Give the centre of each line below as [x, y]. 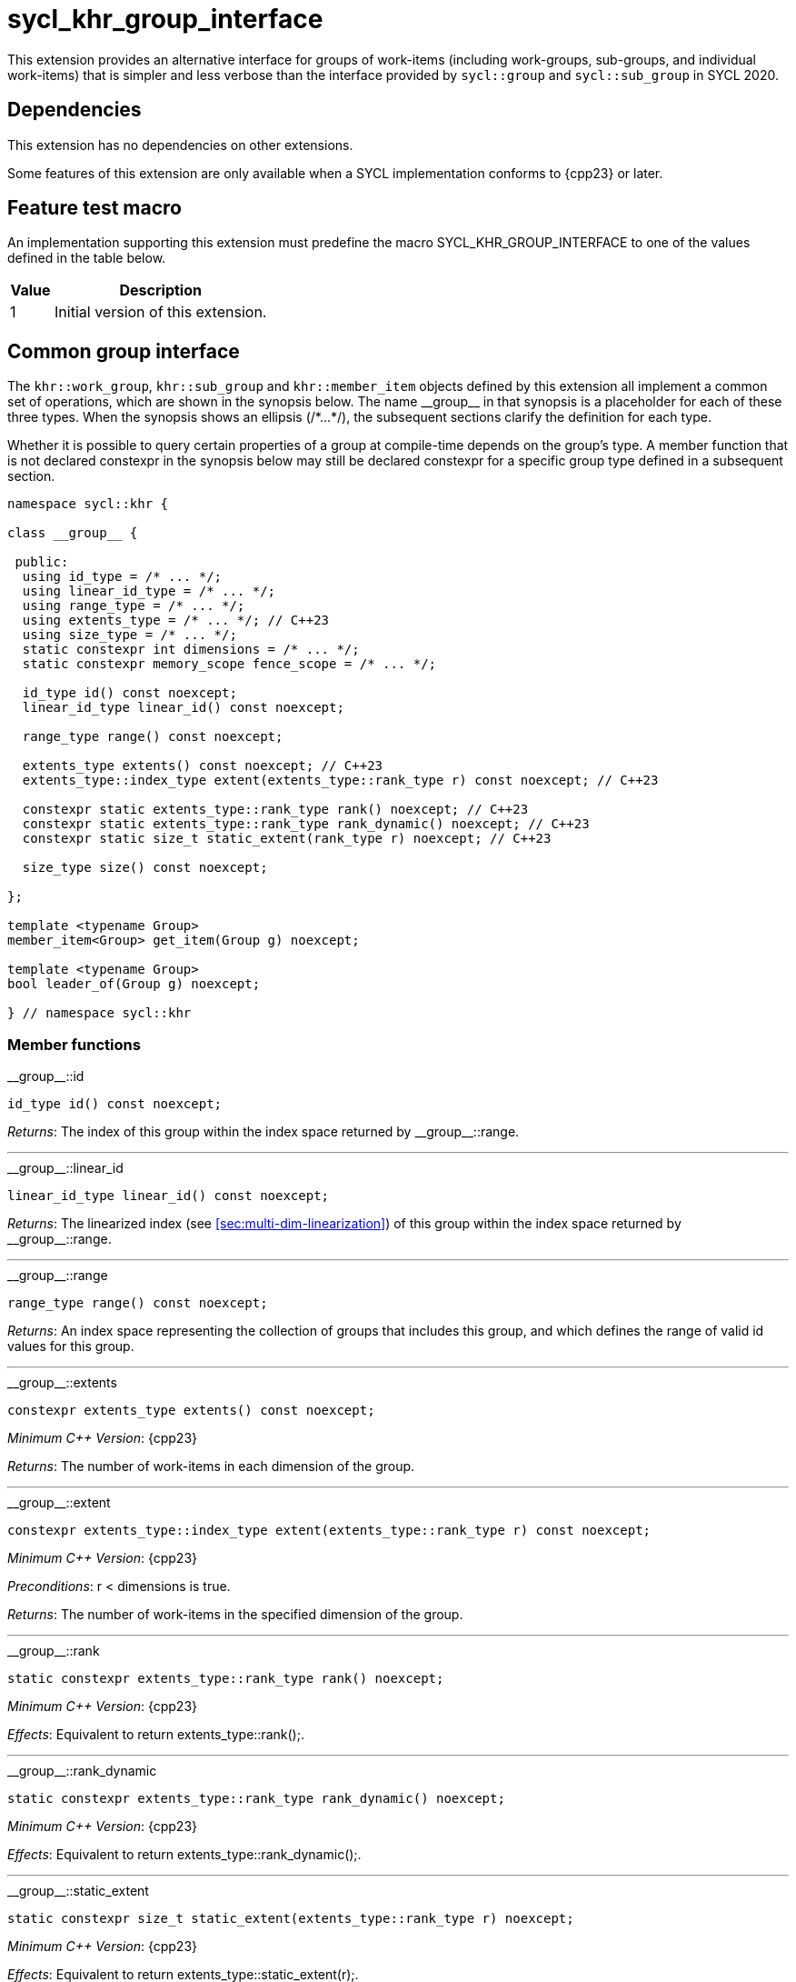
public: [42, 562]
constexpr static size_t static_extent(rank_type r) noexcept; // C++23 [287, 839]
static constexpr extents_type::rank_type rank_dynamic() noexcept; [256, 1799]
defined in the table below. [87, 258]
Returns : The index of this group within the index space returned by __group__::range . [264, 1132]
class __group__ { [73, 533]
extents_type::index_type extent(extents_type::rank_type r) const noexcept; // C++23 [340, 781]
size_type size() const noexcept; [145, 868]
